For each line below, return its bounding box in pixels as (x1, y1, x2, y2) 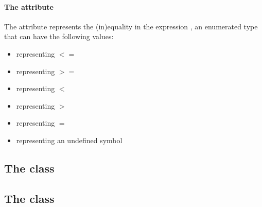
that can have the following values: (4, 31, 114, 42)
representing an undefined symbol (16, 134, 123, 145)
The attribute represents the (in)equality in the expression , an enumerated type (4, 21, 258, 31)
